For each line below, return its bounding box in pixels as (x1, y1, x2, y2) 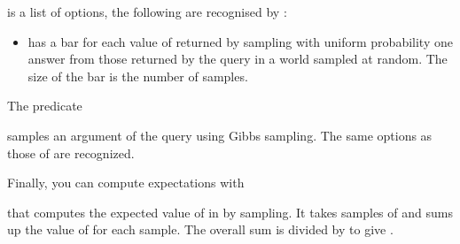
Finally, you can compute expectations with (7, 173, 245, 192)
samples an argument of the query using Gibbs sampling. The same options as (7, 126, 433, 144)
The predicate (7, 96, 82, 115)
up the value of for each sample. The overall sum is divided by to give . (7, 220, 394, 239)
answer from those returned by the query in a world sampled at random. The (27, 50, 448, 68)
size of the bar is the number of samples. (27, 66, 248, 85)
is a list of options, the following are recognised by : (7, 3, 287, 20)
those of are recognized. (7, 143, 135, 162)
